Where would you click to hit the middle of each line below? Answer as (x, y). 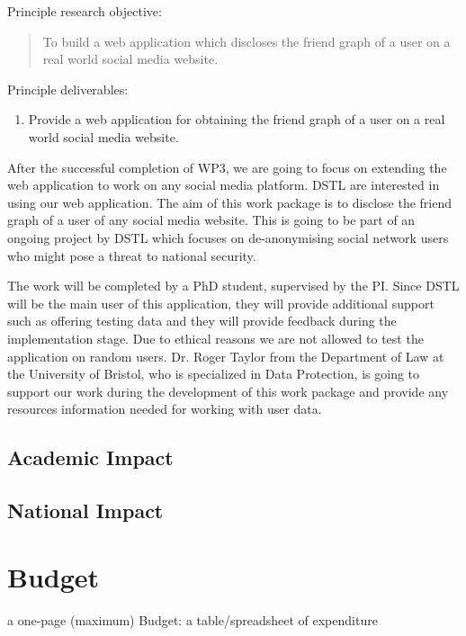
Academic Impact (90, 457)
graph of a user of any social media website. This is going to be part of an (211, 220)
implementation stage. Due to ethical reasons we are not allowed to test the (215, 338)
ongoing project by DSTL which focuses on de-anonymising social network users (228, 237)
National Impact (85, 511)
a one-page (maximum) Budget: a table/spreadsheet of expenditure (193, 619)
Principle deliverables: (68, 89)
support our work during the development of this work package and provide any (228, 391)
